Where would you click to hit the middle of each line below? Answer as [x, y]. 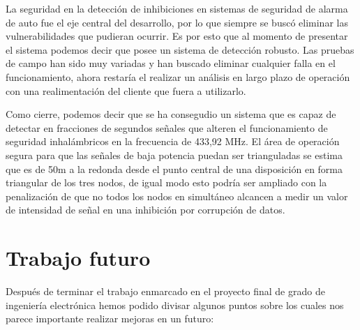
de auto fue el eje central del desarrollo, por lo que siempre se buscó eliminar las [177, 22]
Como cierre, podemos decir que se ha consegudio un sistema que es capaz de [171, 114]
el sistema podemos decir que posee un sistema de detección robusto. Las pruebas [180, 49]
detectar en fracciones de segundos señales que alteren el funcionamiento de [167, 127]
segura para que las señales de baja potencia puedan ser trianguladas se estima [174, 155]
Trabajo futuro [78, 258]
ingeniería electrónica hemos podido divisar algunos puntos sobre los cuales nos [175, 305]
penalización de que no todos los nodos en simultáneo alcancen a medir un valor [177, 196]
